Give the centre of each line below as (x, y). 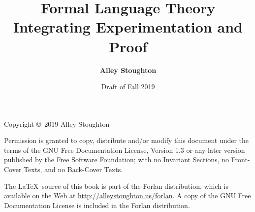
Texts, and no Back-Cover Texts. (73, 169)
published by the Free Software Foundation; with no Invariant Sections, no (116, 159)
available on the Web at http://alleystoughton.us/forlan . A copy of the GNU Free (127, 195)
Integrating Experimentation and (128, 27)
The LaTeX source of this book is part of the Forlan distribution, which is (116, 186)
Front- (240, 159)
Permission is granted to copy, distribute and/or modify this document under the (127, 140)
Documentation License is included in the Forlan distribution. (97, 205)
